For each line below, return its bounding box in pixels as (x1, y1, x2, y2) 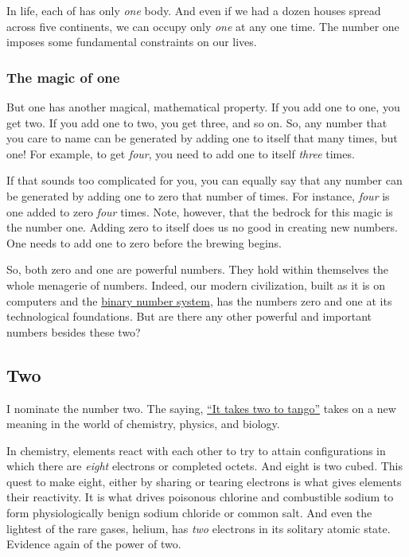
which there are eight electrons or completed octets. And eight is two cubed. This (6, 458, 403, 474)
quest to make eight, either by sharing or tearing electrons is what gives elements (6, 473, 402, 489)
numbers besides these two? (6, 323, 141, 340)
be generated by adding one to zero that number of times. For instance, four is (6, 187, 390, 204)
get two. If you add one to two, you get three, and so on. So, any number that (6, 114, 388, 130)
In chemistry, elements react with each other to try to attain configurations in (6, 442, 386, 458)
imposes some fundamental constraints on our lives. (6, 33, 257, 50)
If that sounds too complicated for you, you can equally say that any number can (6, 172, 403, 189)
